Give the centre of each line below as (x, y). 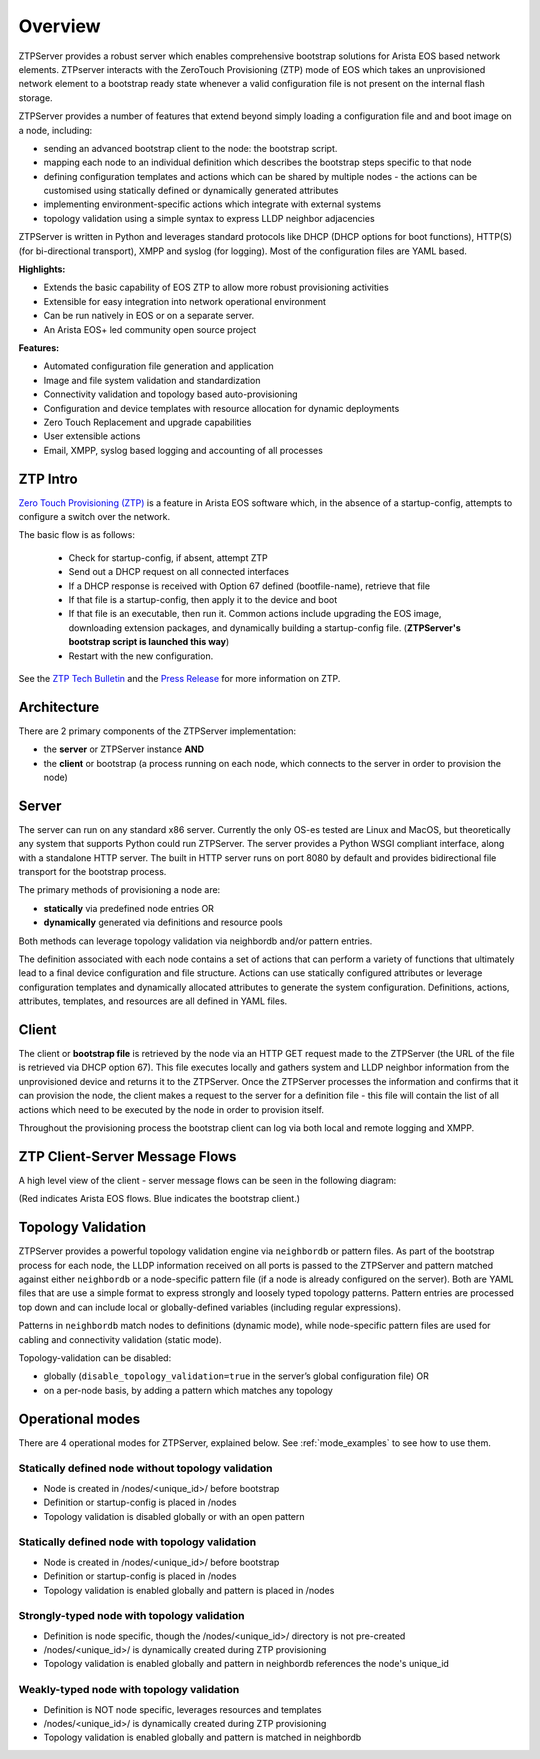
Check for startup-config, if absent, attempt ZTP (168, 557)
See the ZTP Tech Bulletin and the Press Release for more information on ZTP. (179, 678)
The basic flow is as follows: (76, 535)
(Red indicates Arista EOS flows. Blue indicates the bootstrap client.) (159, 1199)
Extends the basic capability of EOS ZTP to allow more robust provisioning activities (216, 287)
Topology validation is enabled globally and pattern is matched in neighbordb (202, 1737)
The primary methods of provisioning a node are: (119, 890)
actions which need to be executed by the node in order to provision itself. (171, 1109)
